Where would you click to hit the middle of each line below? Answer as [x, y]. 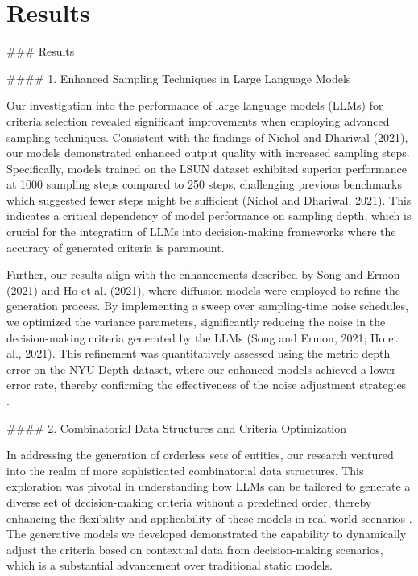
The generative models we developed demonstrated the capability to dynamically [207, 534]
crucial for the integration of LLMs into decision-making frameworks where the [201, 232]
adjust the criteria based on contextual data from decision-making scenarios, [195, 549]
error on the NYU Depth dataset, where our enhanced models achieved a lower [201, 369]
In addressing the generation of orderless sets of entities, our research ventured [200, 455]
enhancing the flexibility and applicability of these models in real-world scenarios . [209, 518]
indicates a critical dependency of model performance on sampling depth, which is [209, 215]
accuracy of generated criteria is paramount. [116, 247]
